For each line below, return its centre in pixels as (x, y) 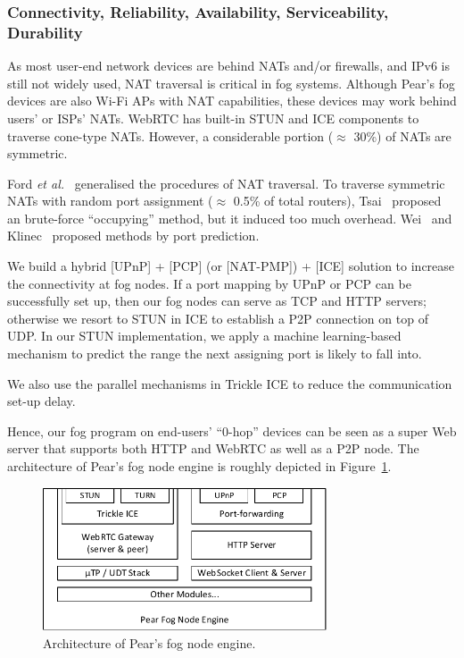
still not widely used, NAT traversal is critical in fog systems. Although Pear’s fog (231, 83)
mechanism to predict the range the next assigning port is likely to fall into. (215, 354)
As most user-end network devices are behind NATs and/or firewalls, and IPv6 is (228, 66)
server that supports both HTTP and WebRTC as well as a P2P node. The (213, 448)
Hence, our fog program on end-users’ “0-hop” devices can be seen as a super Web (232, 430)
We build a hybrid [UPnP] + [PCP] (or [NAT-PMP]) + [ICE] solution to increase (231, 266)
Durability (45, 32)
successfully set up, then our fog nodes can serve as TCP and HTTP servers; (217, 301)
